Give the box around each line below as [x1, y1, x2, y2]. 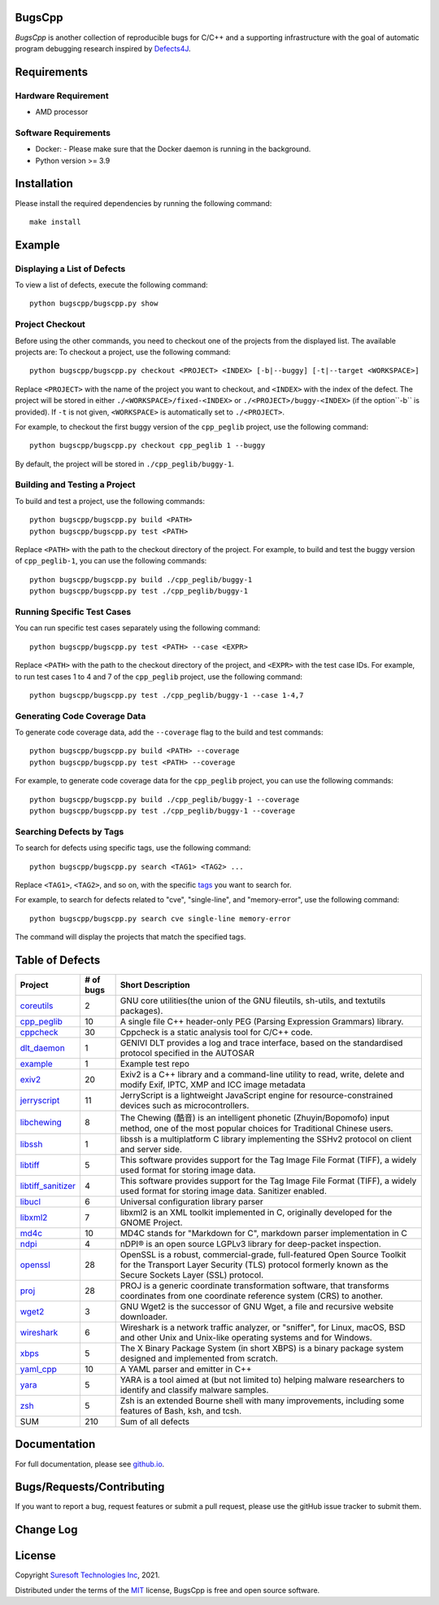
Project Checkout [15, 318, 85, 330]
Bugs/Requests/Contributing [15, 1480, 165, 1494]
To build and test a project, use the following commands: [15, 496, 205, 506]
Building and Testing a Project [15, 479, 136, 490]
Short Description [120, 979, 190, 990]
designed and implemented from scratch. [120, 1353, 278, 1364]
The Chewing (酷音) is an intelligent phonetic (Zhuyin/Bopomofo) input [120, 1112, 390, 1123]
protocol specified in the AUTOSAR [120, 1047, 255, 1059]
